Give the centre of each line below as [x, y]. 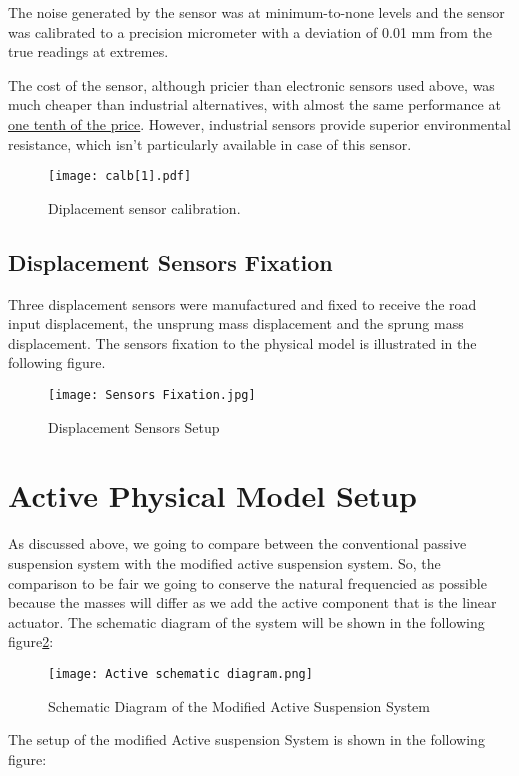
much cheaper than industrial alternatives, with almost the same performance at [254, 104]
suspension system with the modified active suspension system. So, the [224, 562]
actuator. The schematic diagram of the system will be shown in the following [246, 621]
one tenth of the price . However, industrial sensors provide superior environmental [259, 123]
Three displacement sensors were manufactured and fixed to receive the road [242, 303]
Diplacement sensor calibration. [144, 207]
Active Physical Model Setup [212, 495]
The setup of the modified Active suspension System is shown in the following [246, 739]
